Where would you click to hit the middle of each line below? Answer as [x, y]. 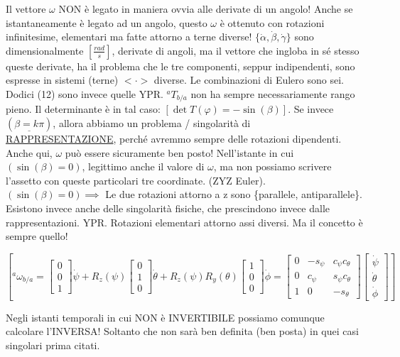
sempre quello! [37, 236]
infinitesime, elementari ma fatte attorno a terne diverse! [129, 37]
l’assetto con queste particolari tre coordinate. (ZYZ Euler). [136, 180]
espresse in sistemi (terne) [62, 80]
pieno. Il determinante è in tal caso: [83, 109]
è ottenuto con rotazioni [272, 22]
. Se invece [311, 109]
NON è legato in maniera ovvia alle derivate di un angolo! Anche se [206, 9]
